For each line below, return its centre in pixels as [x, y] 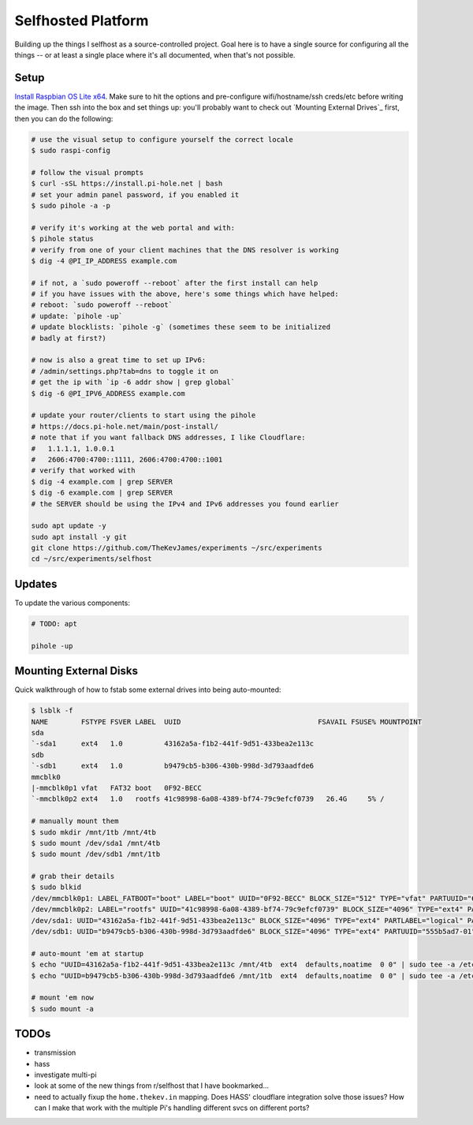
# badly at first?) [69, 338]
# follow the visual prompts [88, 172]
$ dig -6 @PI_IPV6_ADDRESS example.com [108, 393]
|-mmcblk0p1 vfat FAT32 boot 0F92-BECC [117, 788]
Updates [36, 584]
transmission [55, 1052]
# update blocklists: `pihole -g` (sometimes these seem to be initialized [181, 327]
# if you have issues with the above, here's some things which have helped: [185, 294]
